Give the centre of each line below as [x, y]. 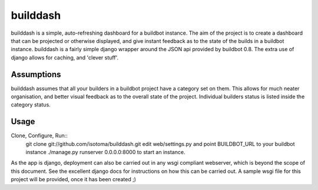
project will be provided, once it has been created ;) [74, 179]
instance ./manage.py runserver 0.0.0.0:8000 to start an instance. [105, 152]
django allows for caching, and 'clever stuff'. [65, 57]
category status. [31, 105]
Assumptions [36, 74]
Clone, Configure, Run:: [39, 136]
